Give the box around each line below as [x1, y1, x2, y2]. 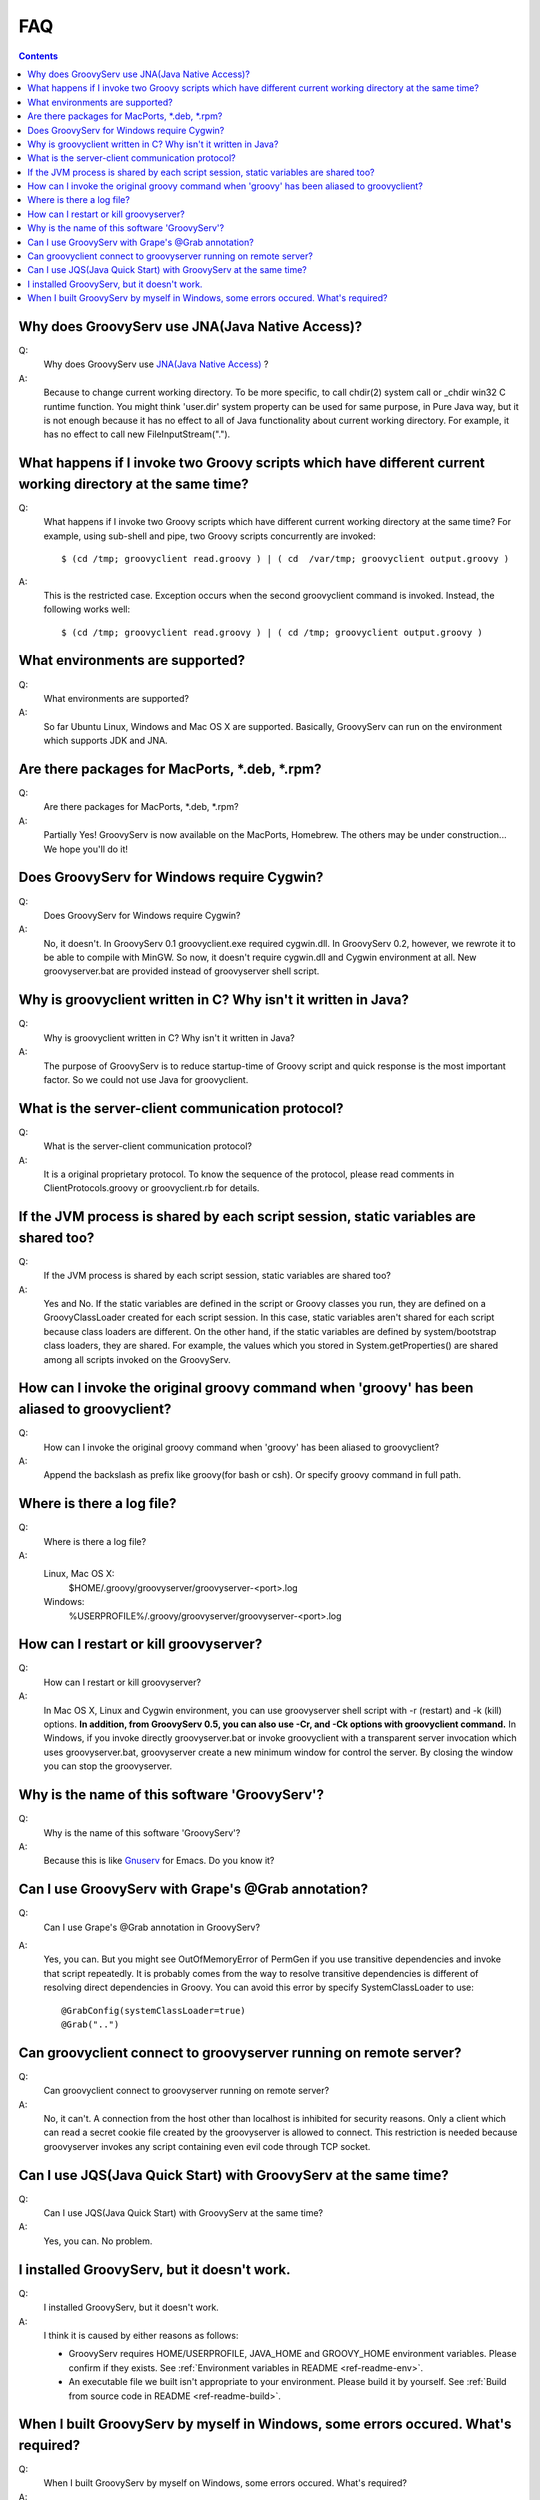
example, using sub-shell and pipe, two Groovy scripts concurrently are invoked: [43, 530, 376, 542]
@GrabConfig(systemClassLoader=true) [61, 2005, 247, 2016]
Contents [18, 50, 59, 62]
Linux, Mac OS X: [43, 1568, 115, 1580]
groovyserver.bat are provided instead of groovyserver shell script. [43, 965, 320, 977]
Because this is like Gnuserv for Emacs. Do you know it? [43, 1855, 275, 1867]
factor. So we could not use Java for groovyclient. [43, 1073, 249, 1085]
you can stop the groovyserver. [43, 1760, 173, 1772]
